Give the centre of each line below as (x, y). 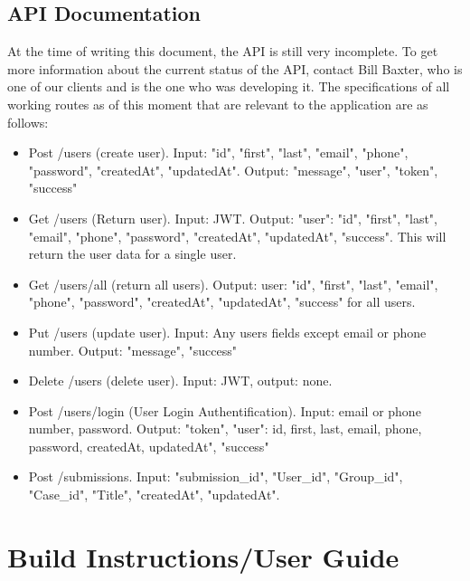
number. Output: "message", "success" (132, 350)
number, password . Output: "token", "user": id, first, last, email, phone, (225, 429)
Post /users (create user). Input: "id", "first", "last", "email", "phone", (218, 152)
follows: (28, 122)
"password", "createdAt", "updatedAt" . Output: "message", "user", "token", (233, 170)
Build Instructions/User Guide (203, 556)
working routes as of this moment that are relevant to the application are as (218, 104)
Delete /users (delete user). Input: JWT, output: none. (180, 381)
